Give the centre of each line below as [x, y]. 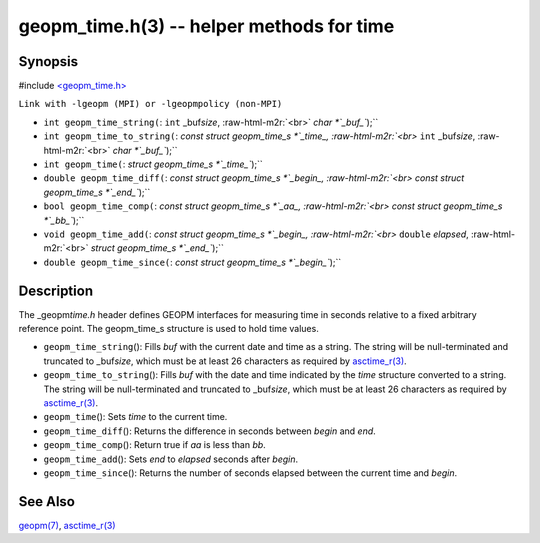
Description [56, 290]
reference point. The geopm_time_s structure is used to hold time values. [168, 329]
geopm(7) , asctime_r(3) [67, 525]
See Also [46, 501]
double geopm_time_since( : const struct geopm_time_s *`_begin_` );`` [192, 262]
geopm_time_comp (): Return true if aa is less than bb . [155, 445]
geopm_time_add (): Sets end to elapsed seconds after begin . [171, 459]
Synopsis [48, 61]
